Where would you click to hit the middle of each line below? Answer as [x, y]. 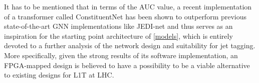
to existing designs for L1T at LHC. [59, 75]
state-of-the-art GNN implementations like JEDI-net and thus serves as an [118, 26]
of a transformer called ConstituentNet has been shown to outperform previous [125, 16]
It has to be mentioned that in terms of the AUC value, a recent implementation [128, 6]
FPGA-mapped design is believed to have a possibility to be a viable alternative [127, 65]
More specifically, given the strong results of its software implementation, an [121, 55]
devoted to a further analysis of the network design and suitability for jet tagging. [130, 45]
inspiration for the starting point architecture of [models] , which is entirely [118, 36]
